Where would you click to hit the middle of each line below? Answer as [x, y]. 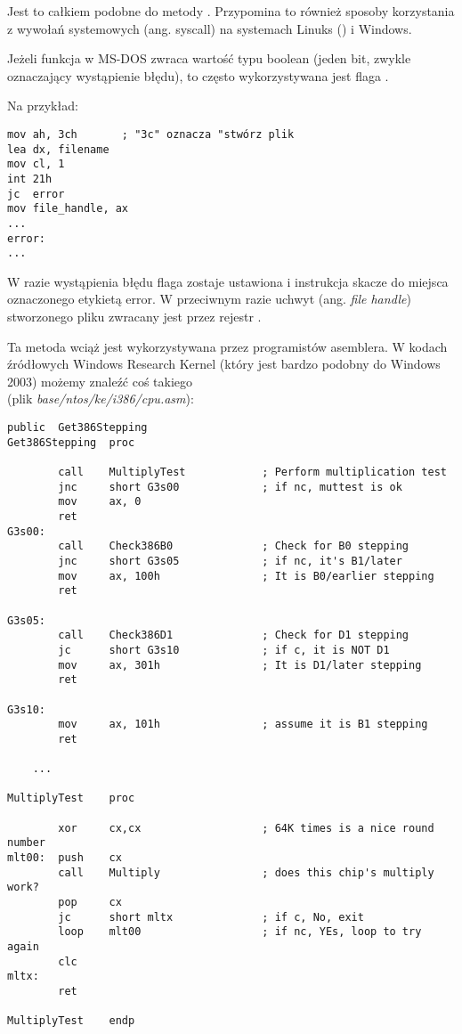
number [26, 843]
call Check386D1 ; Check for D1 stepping [234, 635]
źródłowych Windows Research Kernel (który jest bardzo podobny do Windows [224, 364]
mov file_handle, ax [68, 209]
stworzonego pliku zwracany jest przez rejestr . [134, 317]
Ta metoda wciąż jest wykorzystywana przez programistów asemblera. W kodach [227, 346]
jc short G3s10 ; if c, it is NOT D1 [224, 650]
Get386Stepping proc [71, 442]
